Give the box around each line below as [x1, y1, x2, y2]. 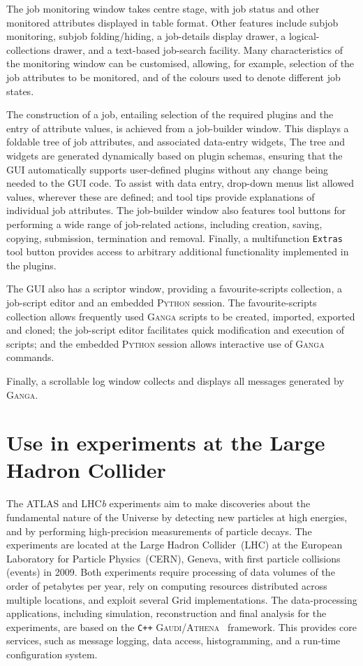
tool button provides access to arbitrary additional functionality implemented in [6, 244, 349, 259]
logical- [288, 29, 320, 43]
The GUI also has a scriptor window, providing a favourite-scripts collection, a [6, 281, 342, 296]
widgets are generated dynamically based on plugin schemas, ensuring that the [6, 148, 343, 162]
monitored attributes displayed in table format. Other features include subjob [6, 15, 339, 29]
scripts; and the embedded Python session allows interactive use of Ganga [6, 336, 325, 350]
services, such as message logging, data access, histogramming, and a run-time [6, 633, 341, 648]
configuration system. [6, 647, 98, 661]
